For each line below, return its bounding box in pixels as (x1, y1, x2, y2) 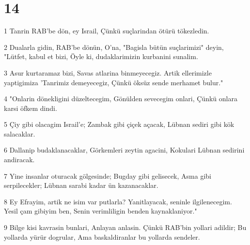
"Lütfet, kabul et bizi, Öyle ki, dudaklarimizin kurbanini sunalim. (4, 51, 198, 61)
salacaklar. (4, 128, 35, 138)
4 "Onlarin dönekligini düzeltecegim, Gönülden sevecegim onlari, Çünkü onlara (4, 93, 237, 104)
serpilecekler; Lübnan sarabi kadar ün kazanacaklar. (4, 180, 158, 190)
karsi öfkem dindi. (4, 103, 57, 113)
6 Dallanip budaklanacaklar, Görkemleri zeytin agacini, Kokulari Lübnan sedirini (4, 145, 245, 155)
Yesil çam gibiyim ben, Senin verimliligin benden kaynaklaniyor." (4, 206, 197, 216)
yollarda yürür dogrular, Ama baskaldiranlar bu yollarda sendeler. (4, 231, 200, 242)
